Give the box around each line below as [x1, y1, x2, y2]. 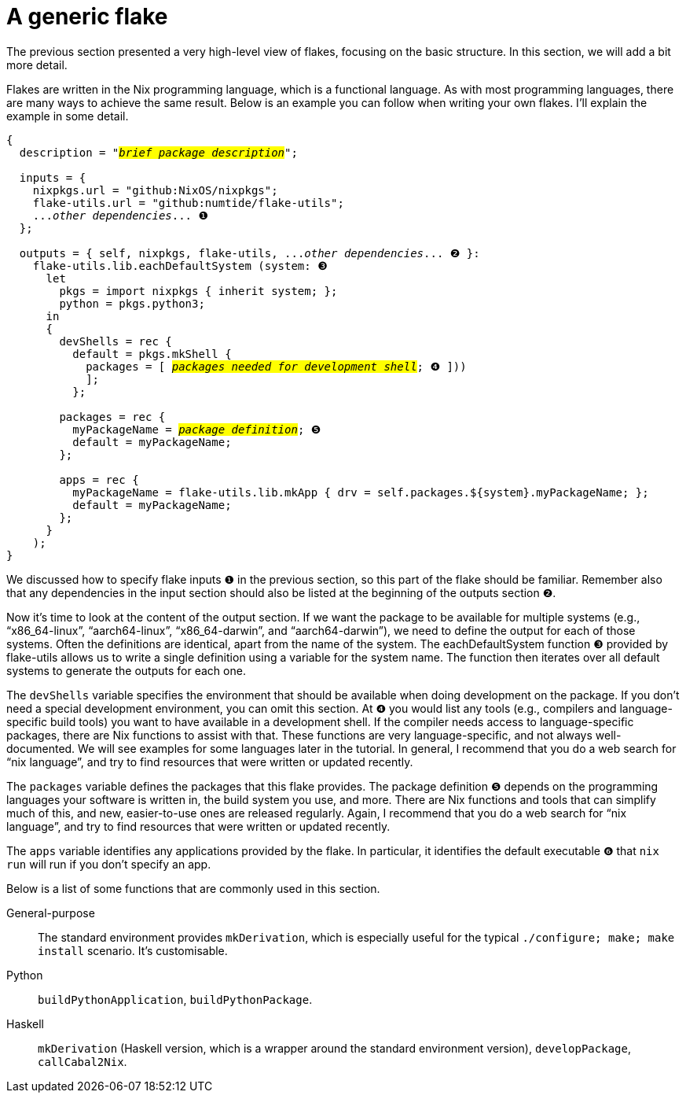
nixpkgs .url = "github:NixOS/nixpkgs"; [32, 183, 278, 197]
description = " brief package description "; [19, 146, 298, 159]
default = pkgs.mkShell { [72, 347, 232, 360]
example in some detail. [6, 109, 129, 123]
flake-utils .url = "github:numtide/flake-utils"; [32, 196, 344, 209]
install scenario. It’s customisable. [38, 943, 228, 957]
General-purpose [6, 905, 95, 920]
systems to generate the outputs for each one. [6, 663, 246, 677]
